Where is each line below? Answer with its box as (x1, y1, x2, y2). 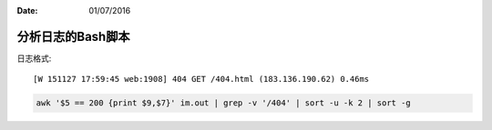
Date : (16, 5, 38, 15)
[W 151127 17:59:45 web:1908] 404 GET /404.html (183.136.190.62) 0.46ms (33, 74, 370, 85)
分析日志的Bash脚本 (16, 28, 130, 45)
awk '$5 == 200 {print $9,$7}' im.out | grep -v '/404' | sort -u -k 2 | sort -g (36, 98, 412, 108)
